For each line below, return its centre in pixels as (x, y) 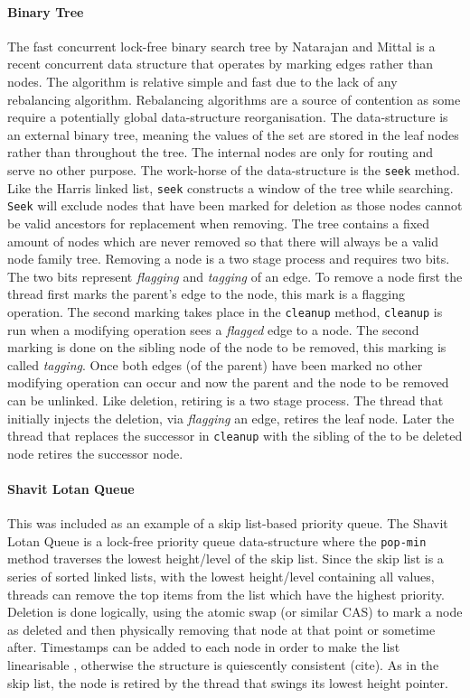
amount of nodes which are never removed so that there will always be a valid (223, 241)
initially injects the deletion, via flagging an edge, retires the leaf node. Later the (231, 418)
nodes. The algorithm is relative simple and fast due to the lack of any (202, 81)
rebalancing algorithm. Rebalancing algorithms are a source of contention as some (234, 99)
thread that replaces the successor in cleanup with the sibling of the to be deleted (235, 436)
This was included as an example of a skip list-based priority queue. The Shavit (228, 523)
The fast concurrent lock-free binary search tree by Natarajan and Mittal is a (221, 46)
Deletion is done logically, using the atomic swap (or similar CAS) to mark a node (235, 612)
